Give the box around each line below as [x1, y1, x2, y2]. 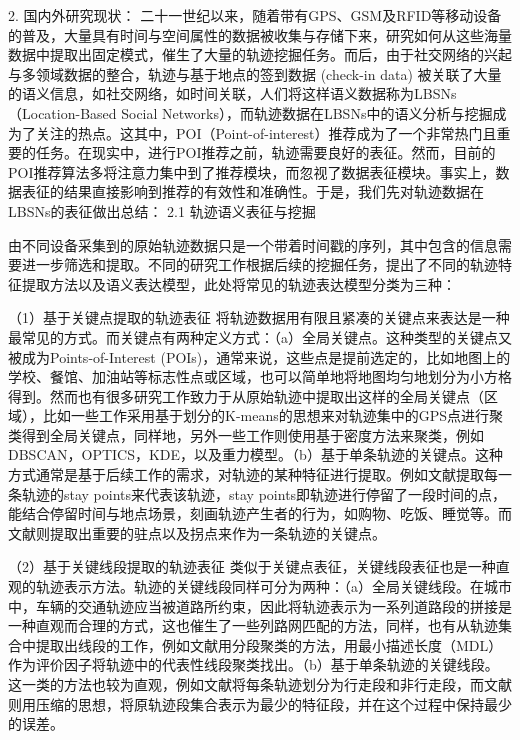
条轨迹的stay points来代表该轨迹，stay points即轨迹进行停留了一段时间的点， [8, 483, 507, 504]
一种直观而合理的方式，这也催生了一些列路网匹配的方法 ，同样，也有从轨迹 [8, 615, 498, 636]
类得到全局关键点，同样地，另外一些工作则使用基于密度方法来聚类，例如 [8, 424, 484, 445]
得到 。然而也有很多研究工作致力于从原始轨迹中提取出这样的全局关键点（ [8, 385, 484, 406]
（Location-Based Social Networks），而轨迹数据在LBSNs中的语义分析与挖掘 [8, 102, 493, 123]
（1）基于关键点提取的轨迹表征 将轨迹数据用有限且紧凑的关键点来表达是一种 [8, 307, 510, 328]
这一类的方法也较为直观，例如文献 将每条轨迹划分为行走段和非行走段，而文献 [8, 674, 512, 694]
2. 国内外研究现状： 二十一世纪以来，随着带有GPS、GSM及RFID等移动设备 [8, 5, 502, 25]
